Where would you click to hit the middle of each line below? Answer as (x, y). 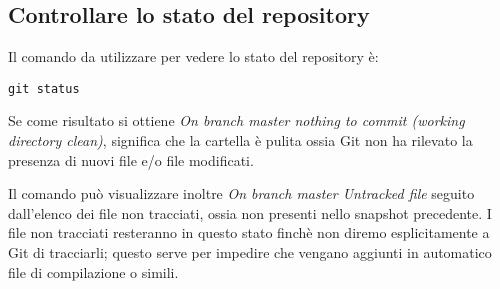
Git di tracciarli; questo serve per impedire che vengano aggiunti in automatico (250, 252)
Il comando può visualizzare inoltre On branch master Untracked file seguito (241, 193)
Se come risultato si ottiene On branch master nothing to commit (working (236, 120)
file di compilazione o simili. (93, 271)
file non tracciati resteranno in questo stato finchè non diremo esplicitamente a (249, 232)
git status (44, 88)
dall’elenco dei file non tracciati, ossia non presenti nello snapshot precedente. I (250, 212)
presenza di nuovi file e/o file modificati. (131, 159)
